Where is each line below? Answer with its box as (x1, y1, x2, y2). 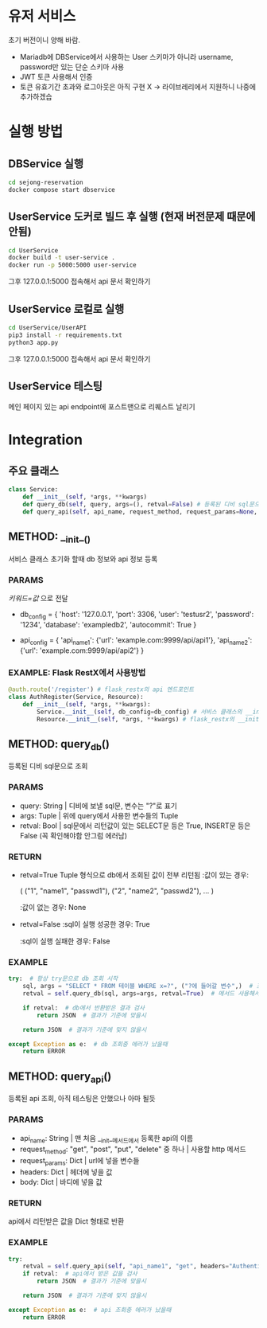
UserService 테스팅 (8, 379, 103, 393)
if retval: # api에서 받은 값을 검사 (22, 1270, 137, 1278)
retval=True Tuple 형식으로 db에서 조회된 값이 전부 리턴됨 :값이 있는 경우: (19, 870, 249, 880)
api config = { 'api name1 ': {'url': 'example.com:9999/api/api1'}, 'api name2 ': (19, 635, 253, 646)
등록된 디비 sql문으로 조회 (8, 761, 88, 771)
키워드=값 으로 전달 (8, 594, 69, 603)
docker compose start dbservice (8, 186, 115, 193)
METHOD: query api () (8, 1069, 112, 1085)
